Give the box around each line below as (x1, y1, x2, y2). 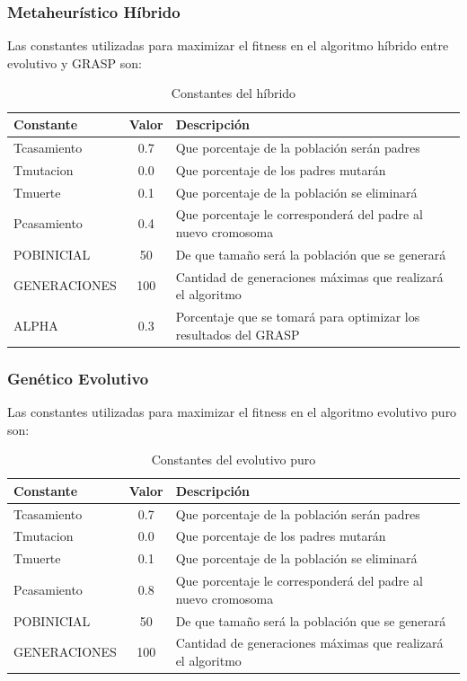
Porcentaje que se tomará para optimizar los (175, 307, 420, 326)
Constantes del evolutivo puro (151, 450, 316, 469)
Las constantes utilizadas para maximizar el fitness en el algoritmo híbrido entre (7, 36, 449, 55)
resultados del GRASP (175, 324, 300, 343)
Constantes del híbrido (171, 84, 296, 102)
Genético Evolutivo (7, 367, 149, 389)
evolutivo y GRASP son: (7, 53, 142, 72)
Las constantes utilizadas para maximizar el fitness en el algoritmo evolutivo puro (7, 402, 457, 420)
